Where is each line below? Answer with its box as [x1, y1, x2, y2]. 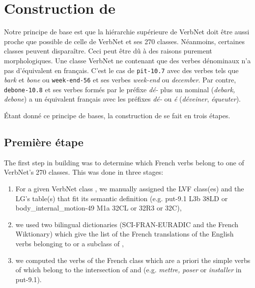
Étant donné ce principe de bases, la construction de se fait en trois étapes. [4, 110, 230, 121]
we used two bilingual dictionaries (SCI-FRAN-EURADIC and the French [15, 219, 239, 229]
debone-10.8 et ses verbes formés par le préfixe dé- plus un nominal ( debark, [4, 84, 235, 94]
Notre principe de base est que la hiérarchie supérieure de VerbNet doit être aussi [4, 26, 250, 37]
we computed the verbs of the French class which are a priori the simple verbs [15, 255, 251, 265]
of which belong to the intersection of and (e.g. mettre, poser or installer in [15, 264, 242, 275]
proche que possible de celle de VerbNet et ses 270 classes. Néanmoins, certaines [4, 36, 245, 46]
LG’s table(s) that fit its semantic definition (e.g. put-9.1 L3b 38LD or [15, 193, 228, 203]
